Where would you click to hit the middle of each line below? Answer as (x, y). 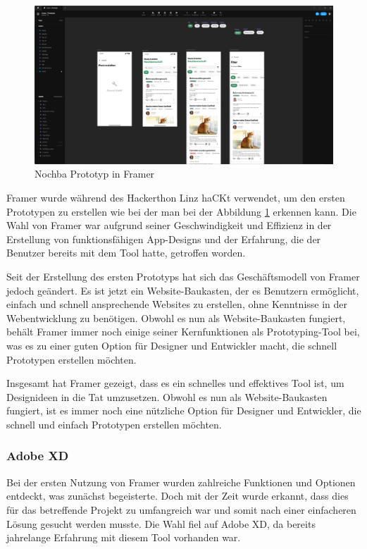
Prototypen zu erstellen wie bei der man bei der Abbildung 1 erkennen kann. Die (181, 211)
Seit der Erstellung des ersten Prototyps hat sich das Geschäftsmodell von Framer (183, 276)
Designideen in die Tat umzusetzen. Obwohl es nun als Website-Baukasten (167, 396)
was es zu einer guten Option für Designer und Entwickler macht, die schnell (172, 345)
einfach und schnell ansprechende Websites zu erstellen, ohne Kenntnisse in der (177, 304)
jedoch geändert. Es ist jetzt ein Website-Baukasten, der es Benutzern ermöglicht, (183, 290)
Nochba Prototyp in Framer (95, 174)
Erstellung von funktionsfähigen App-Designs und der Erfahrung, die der (164, 239)
